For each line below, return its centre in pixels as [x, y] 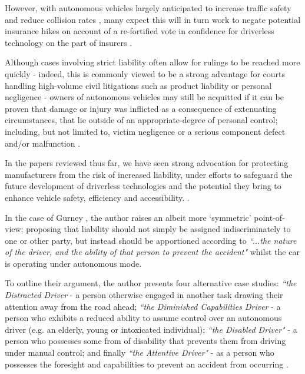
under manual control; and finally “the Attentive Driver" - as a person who [140, 353]
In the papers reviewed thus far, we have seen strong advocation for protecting [147, 163]
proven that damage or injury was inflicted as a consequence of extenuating [141, 108]
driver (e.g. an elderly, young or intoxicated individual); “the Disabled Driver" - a [151, 329]
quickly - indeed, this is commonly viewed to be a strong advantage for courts [145, 73]
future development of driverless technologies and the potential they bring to [143, 186]
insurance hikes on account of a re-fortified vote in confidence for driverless [140, 31]
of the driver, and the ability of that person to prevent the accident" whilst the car [152, 252]
